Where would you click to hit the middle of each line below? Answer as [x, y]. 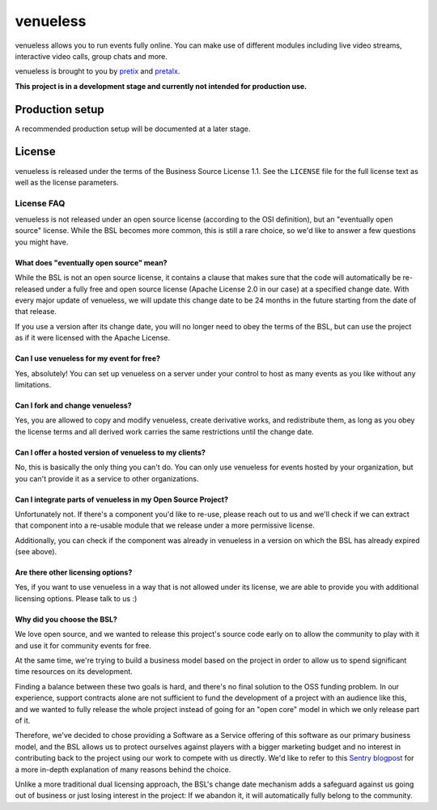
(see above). [36, 552]
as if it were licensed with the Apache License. [92, 338]
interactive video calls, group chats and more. [91, 56]
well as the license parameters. [67, 182]
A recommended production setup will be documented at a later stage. [133, 129]
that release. [36, 312]
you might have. [42, 242]
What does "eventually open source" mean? [91, 262]
